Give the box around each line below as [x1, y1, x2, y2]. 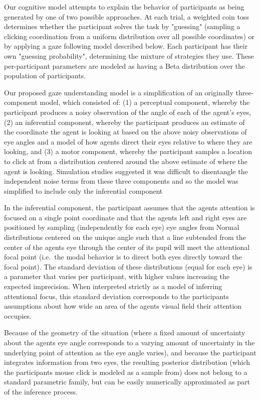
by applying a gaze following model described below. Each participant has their [4, 41, 248, 51]
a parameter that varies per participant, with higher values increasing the [4, 271, 230, 282]
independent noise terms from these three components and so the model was [4, 176, 238, 186]
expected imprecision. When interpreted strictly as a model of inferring [4, 281, 222, 292]
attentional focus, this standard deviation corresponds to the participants [4, 291, 229, 301]
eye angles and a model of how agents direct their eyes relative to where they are [4, 136, 252, 147]
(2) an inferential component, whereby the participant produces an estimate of [4, 116, 245, 127]
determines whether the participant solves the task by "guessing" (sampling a [4, 21, 240, 32]
